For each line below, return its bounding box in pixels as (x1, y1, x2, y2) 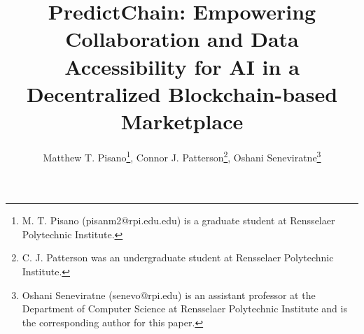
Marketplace (120, 106, 244, 135)
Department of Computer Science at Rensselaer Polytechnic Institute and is (22, 301, 347, 316)
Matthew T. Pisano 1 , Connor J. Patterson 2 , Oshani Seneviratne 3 (43, 147, 321, 164)
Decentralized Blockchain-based (26, 79, 338, 108)
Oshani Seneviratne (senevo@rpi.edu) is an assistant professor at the (22, 287, 316, 302)
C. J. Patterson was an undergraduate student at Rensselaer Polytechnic (22, 250, 334, 265)
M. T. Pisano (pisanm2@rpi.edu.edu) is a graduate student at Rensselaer (22, 213, 335, 228)
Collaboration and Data (65, 24, 299, 53)
